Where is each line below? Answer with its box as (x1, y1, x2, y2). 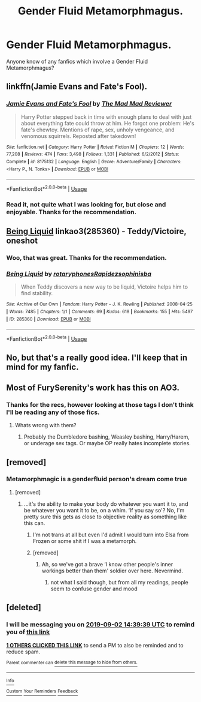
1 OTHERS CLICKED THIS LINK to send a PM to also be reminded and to (6, 641, 184, 649)
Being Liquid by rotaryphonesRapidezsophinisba (6, 270, 151, 278)
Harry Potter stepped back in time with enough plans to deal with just (20, 113, 192, 121)
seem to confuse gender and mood (50, 585, 138, 592)
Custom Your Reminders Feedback (6, 688, 78, 694)
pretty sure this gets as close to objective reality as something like (23, 513, 187, 520)
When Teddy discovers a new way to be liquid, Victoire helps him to (20, 283, 188, 290)
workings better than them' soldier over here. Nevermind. (41, 567, 184, 574)
